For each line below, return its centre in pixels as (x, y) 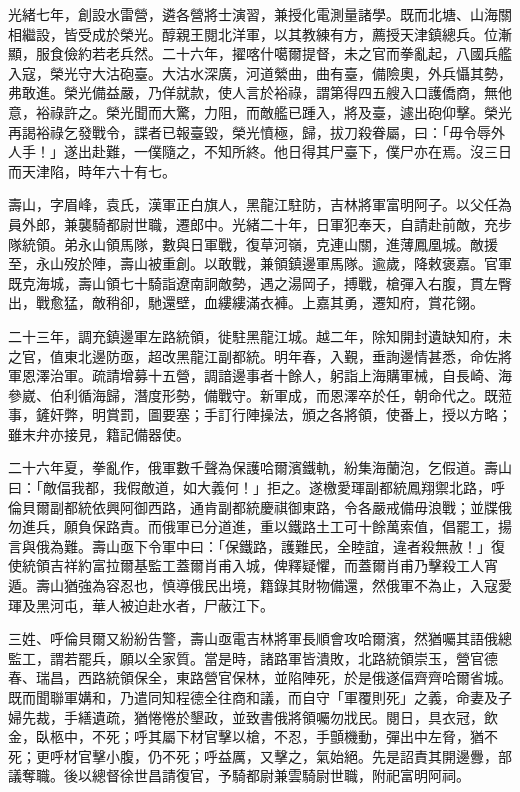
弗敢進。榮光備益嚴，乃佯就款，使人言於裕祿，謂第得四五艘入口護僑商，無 (253, 92)
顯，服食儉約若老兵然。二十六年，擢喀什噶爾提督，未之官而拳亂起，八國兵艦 (260, 53)
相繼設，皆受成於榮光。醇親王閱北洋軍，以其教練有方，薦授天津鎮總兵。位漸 (260, 33)
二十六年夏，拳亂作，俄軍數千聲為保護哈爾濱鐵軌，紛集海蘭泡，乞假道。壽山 (260, 467)
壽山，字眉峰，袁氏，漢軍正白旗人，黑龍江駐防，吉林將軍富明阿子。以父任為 (260, 204)
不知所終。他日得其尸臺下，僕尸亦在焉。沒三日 (357, 151)
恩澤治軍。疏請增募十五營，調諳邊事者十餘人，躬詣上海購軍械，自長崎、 (259, 375)
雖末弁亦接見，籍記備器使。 (99, 433)
